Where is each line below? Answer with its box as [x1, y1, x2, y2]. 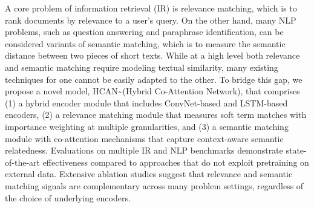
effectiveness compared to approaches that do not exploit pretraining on [42, 155, 309, 168]
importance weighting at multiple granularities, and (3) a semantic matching [5, 120, 289, 132]
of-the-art [5, 155, 40, 168]
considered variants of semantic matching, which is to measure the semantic [5, 37, 286, 50]
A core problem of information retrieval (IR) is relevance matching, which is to [5, 2, 297, 14]
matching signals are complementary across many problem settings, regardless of [5, 179, 304, 192]
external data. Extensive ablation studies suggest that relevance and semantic [5, 167, 293, 180]
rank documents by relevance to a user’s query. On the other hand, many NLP [5, 13, 296, 26]
